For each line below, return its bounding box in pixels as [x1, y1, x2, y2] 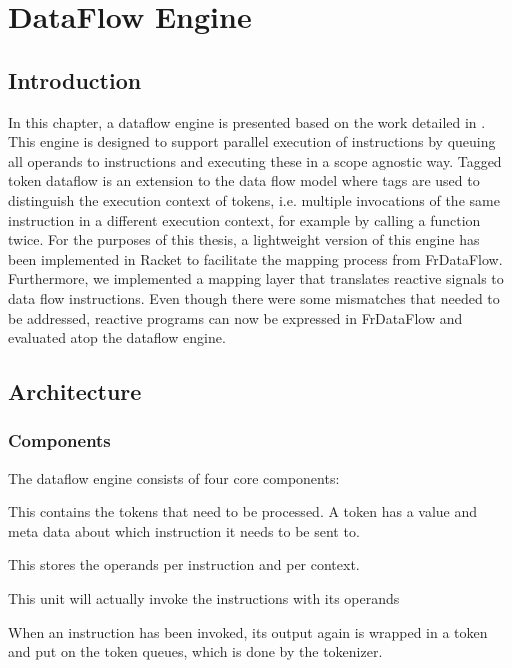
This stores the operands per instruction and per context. [8, 554, 360, 575]
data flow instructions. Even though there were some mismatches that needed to [8, 287, 500, 308]
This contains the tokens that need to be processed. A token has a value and [8, 501, 478, 522]
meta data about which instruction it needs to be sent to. [8, 520, 360, 541]
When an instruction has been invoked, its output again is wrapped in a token [8, 621, 488, 642]
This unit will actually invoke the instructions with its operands [8, 588, 400, 609]
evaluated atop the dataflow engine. [8, 327, 226, 348]
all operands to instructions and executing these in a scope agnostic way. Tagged [8, 150, 502, 171]
